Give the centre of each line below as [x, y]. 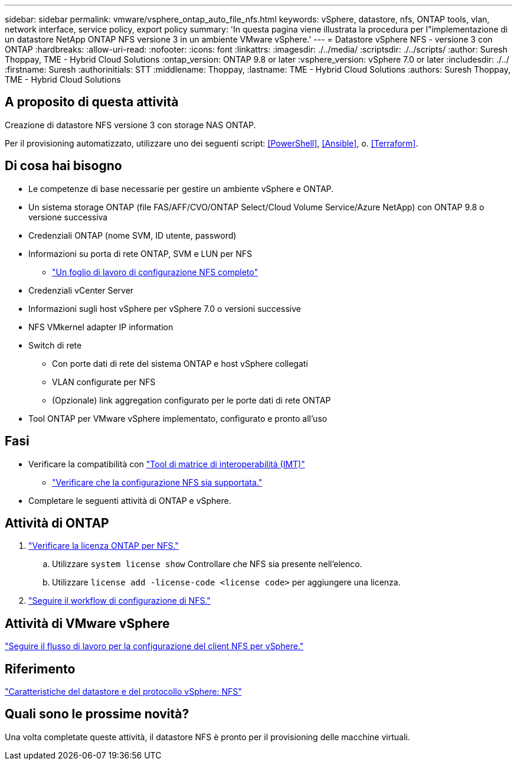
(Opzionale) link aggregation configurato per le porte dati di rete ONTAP [192, 400]
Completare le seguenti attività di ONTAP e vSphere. [130, 500]
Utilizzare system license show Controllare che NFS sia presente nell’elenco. [207, 564]
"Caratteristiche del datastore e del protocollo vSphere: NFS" [123, 692]
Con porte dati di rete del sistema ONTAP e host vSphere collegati [180, 363]
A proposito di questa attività [92, 102]
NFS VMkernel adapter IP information [101, 327]
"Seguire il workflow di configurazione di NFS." [120, 601]
